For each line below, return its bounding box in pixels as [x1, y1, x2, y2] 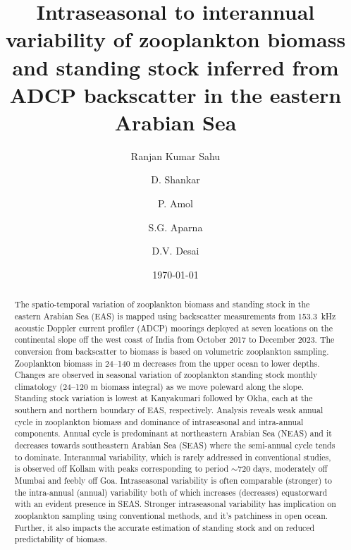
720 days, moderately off [238, 463, 328, 475]
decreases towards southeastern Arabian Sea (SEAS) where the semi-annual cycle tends [14, 439, 335, 451]
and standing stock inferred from [12, 52, 339, 81]
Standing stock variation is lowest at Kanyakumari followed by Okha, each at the [14, 392, 313, 404]
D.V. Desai [152, 243, 199, 258]
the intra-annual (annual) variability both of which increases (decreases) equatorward [14, 486, 328, 498]
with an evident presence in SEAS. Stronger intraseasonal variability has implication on [14, 498, 336, 510]
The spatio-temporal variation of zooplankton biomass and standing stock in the [14, 298, 310, 310]
